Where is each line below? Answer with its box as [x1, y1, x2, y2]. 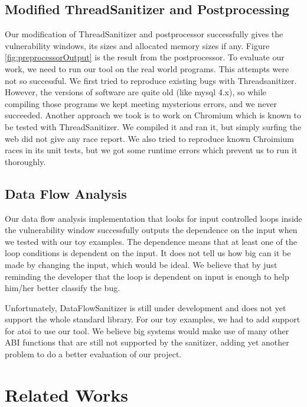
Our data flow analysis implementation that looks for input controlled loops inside [5, 212, 302, 224]
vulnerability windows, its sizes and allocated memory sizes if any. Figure [5, 39, 270, 51]
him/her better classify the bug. [5, 282, 120, 294]
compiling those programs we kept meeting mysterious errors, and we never [5, 97, 277, 109]
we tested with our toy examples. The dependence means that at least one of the [5, 235, 297, 247]
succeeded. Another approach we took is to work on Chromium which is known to [5, 109, 302, 121]
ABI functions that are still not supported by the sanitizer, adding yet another [5, 336, 289, 348]
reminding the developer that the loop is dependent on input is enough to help [5, 270, 289, 282]
